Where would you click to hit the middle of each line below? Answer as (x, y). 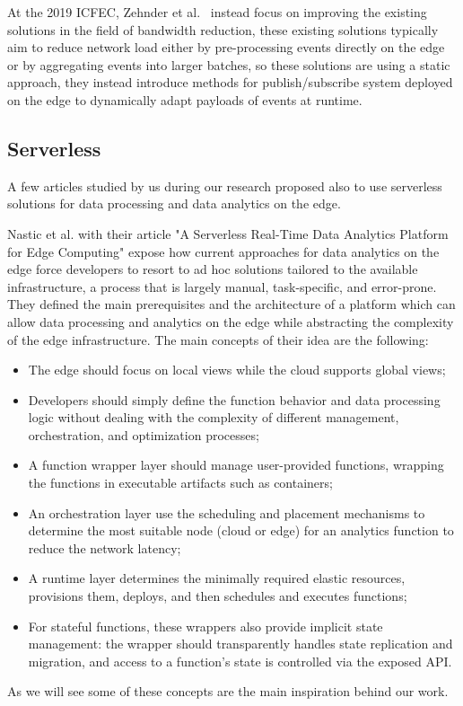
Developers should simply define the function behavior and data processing (234, 399)
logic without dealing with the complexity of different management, (214, 417)
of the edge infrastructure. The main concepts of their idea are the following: (218, 339)
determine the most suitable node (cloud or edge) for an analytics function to (241, 530)
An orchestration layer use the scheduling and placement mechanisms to (227, 512)
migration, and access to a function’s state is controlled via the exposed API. (240, 661)
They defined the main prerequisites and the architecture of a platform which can (231, 304)
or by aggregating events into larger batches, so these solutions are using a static (229, 64)
